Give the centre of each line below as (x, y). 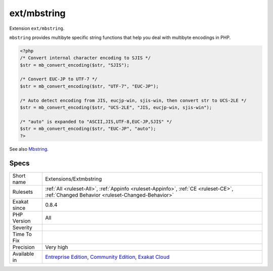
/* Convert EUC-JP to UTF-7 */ (59, 79)
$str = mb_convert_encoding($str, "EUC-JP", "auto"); (88, 129)
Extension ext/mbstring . (37, 28)
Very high (57, 247)
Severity (22, 228)
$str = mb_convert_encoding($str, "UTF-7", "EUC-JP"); (89, 86)
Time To (22, 234)
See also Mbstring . (29, 149)
